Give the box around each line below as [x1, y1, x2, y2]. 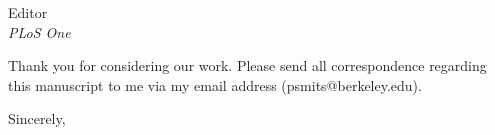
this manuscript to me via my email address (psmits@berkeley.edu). [8, 74, 422, 95]
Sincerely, [8, 108, 66, 129]
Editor [8, 2, 48, 22]
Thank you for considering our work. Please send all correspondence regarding [8, 55, 487, 76]
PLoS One [8, 21, 71, 42]
